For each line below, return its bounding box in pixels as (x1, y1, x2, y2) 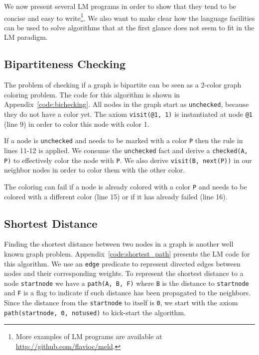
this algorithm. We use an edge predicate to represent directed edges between (4, 258, 241, 268)
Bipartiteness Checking (4, 56, 126, 72)
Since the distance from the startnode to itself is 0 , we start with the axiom (4, 297, 238, 308)
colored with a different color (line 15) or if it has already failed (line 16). (4, 191, 228, 201)
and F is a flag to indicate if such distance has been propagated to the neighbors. (4, 287, 251, 298)
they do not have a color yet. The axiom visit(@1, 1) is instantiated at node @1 (4, 109, 253, 119)
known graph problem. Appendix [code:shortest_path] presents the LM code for (4, 248, 250, 259)
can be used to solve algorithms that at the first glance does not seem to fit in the (4, 22, 255, 32)
